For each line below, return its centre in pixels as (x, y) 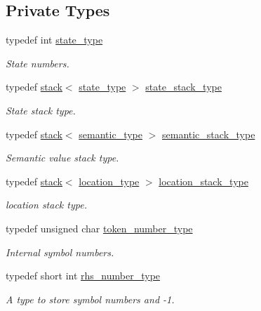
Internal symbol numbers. (60, 252)
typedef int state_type (54, 40)
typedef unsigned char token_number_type (99, 228)
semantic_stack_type (209, 134)
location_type (109, 181)
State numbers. (38, 63)
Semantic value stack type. (62, 158)
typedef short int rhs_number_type (83, 276)
